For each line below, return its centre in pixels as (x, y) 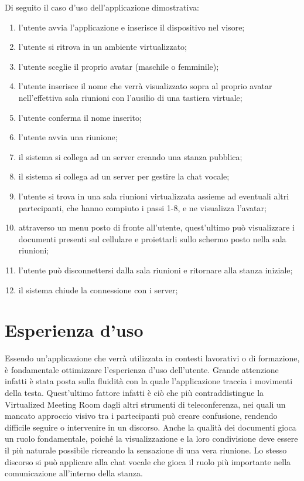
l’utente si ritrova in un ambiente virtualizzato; (103, 47)
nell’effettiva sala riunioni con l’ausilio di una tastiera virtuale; (130, 97)
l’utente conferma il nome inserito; (80, 117)
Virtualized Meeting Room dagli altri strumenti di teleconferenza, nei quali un (145, 404)
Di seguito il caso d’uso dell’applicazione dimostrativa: (102, 7)
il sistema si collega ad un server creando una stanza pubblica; (130, 156)
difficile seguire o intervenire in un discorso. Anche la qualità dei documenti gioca (151, 427)
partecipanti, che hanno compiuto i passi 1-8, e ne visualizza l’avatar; (142, 207)
